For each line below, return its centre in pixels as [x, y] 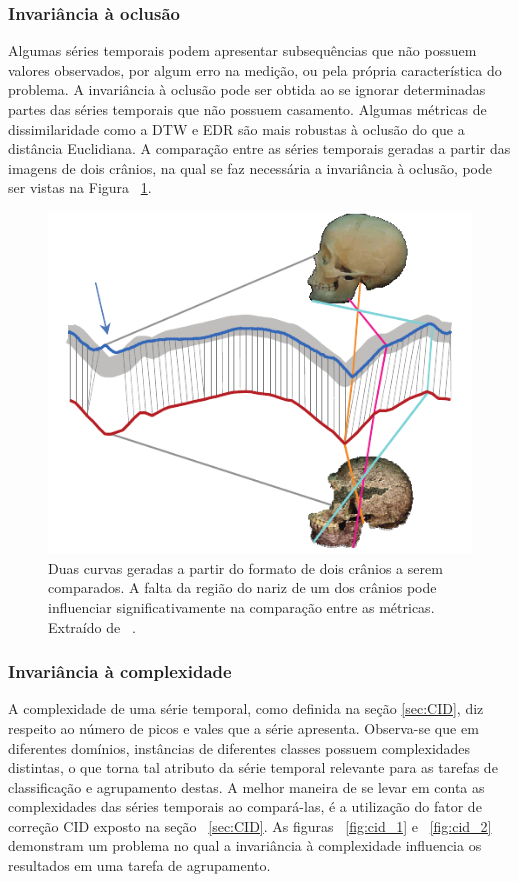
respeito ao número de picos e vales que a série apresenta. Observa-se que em [243, 727]
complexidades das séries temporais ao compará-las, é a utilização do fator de [245, 806]
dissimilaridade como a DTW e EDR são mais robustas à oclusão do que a [236, 128]
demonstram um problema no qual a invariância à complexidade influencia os [245, 845]
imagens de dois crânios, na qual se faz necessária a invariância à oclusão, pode [250, 167]
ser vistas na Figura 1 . [80, 187]
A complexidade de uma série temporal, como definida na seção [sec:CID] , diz [246, 708]
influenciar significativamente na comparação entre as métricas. [241, 606]
